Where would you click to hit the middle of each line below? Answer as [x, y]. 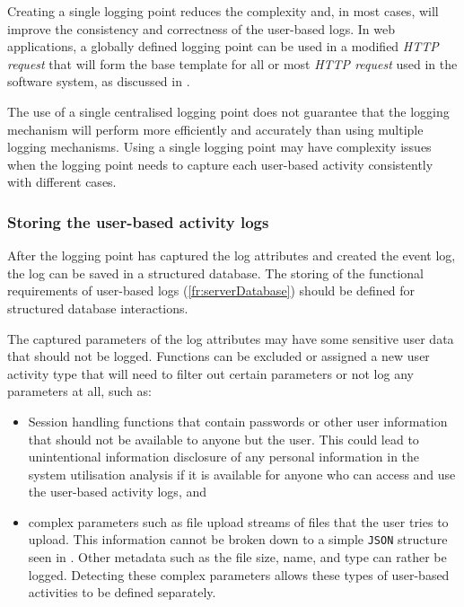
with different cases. [62, 182]
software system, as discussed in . [99, 81]
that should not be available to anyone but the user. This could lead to [223, 439]
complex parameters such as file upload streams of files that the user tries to [238, 521]
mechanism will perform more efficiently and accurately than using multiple [215, 129]
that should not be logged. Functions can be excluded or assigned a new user [219, 356]
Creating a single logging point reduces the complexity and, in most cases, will [223, 11]
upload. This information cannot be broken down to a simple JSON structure [238, 539]
